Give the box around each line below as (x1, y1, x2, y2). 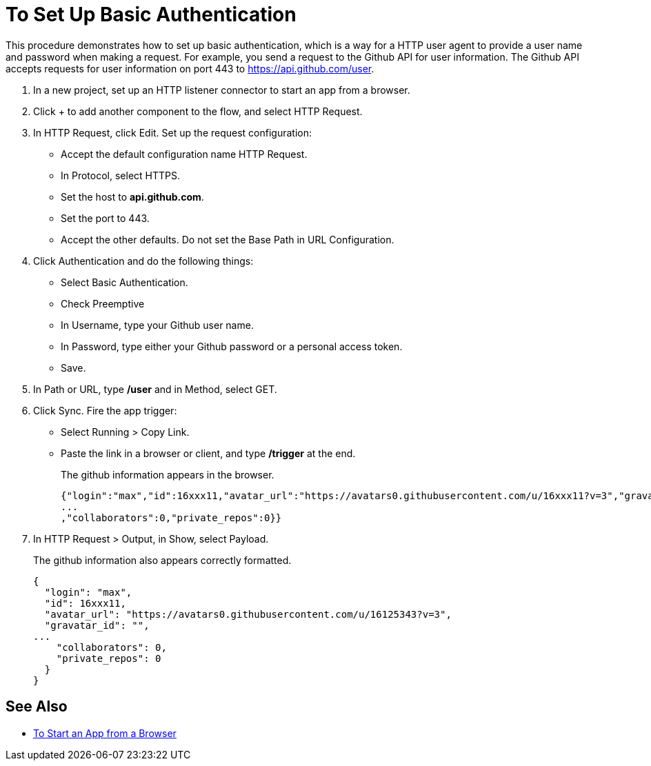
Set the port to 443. (61, 212, 150, 224)
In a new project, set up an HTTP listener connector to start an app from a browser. (33, 83, 410, 96)
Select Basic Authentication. (61, 276, 188, 288)
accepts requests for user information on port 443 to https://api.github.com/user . (6, 62, 374, 74)
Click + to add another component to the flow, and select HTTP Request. (33, 105, 363, 117)
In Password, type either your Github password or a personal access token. (61, 340, 403, 352)
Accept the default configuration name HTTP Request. (61, 148, 308, 160)
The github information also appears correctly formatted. (33, 554, 292, 566)
